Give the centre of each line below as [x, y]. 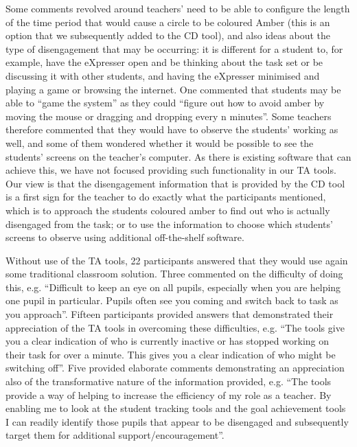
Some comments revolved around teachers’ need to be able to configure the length [178, 8]
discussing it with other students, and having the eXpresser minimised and [163, 75]
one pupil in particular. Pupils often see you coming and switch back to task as [172, 300]
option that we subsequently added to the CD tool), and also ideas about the [168, 35]
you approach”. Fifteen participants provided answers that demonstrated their [170, 314]
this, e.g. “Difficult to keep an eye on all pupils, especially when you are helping [173, 287]
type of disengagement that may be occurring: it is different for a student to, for [174, 48]
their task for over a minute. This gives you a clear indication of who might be [171, 354]
